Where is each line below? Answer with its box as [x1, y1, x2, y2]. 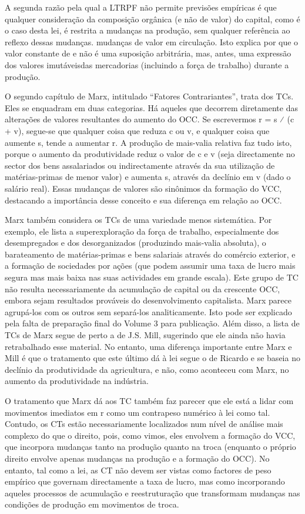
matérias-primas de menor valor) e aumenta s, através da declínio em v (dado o [5, 171, 291, 183]
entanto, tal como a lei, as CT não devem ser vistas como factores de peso [5, 463, 272, 476]
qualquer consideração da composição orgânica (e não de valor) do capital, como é [5, 12, 300, 25]
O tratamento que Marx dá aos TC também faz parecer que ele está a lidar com [5, 395, 294, 406]
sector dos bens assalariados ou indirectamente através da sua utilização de [5, 159, 275, 171]
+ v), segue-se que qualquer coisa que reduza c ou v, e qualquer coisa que [5, 124, 270, 136]
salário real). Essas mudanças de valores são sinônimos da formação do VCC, [5, 182, 282, 194]
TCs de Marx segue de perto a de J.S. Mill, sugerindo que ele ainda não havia [5, 329, 286, 341]
